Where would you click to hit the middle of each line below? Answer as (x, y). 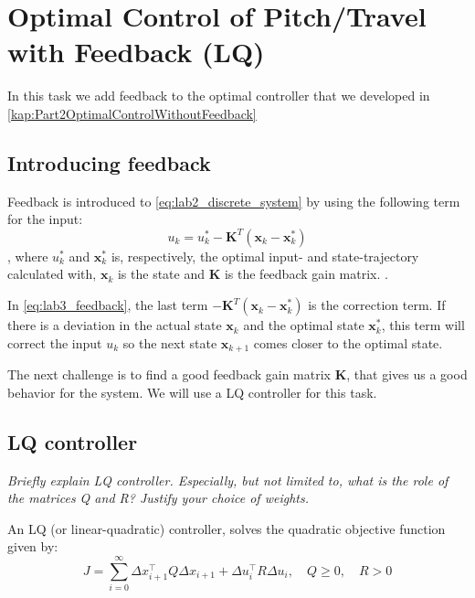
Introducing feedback (109, 162)
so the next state (170, 342)
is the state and (161, 274)
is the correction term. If (377, 305)
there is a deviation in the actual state (115, 325)
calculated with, (52, 274)
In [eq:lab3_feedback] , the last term (108, 305)
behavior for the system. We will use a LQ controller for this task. (192, 392)
